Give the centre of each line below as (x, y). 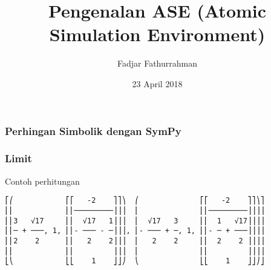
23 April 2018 (157, 83)
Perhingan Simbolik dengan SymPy (93, 130)
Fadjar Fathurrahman (157, 63)
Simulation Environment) (157, 34)
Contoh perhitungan (42, 181)
